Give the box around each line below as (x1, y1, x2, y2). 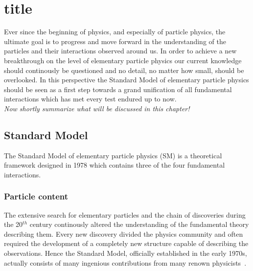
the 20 (4, 219, 23, 229)
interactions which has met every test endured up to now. (4, 94, 177, 104)
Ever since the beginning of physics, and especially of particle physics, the (4, 26, 226, 37)
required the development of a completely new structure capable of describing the (4, 238, 249, 248)
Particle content (4, 190, 69, 202)
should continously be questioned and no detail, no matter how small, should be (4, 65, 244, 75)
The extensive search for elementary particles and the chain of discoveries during (4, 209, 246, 220)
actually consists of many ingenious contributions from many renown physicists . (4, 257, 247, 268)
